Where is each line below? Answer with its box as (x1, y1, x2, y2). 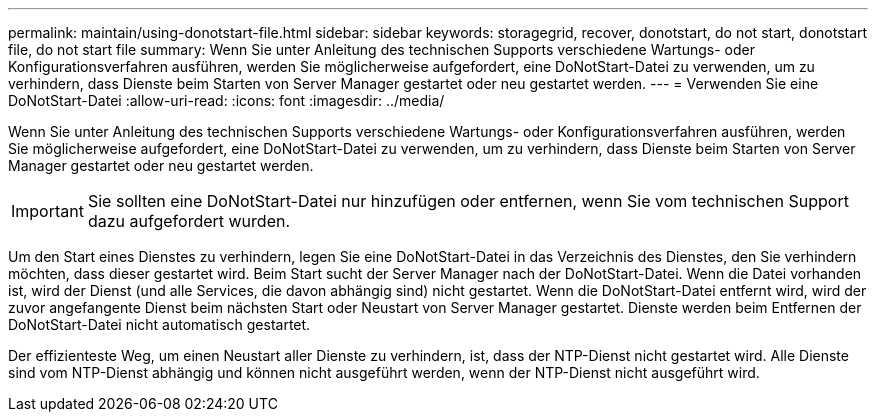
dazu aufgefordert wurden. (87, 211, 291, 231)
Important (11, 201, 84, 221)
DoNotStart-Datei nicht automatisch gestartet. (8, 316, 311, 333)
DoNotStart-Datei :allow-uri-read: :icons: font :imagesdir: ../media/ (8, 92, 445, 109)
